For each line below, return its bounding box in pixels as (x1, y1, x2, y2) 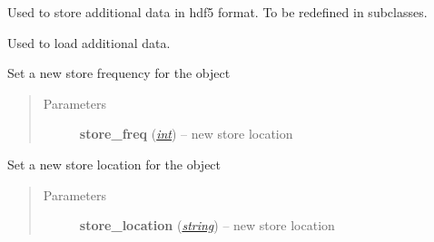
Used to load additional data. (7, 33, 171, 52)
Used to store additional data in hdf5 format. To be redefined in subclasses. (7, 3, 428, 21)
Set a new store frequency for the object (7, 63, 231, 82)
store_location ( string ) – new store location (79, 216, 335, 235)
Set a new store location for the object (7, 154, 222, 173)
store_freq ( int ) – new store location (79, 124, 293, 143)
